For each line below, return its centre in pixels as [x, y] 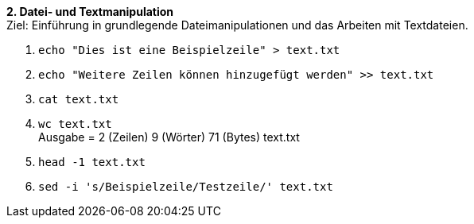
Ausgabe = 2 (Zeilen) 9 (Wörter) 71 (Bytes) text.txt [169, 137]
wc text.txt [75, 124]
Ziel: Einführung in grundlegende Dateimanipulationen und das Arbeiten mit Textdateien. [237, 25]
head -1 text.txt [92, 162]
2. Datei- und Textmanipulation [90, 12]
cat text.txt [79, 99]
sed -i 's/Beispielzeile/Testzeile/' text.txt [186, 187]
